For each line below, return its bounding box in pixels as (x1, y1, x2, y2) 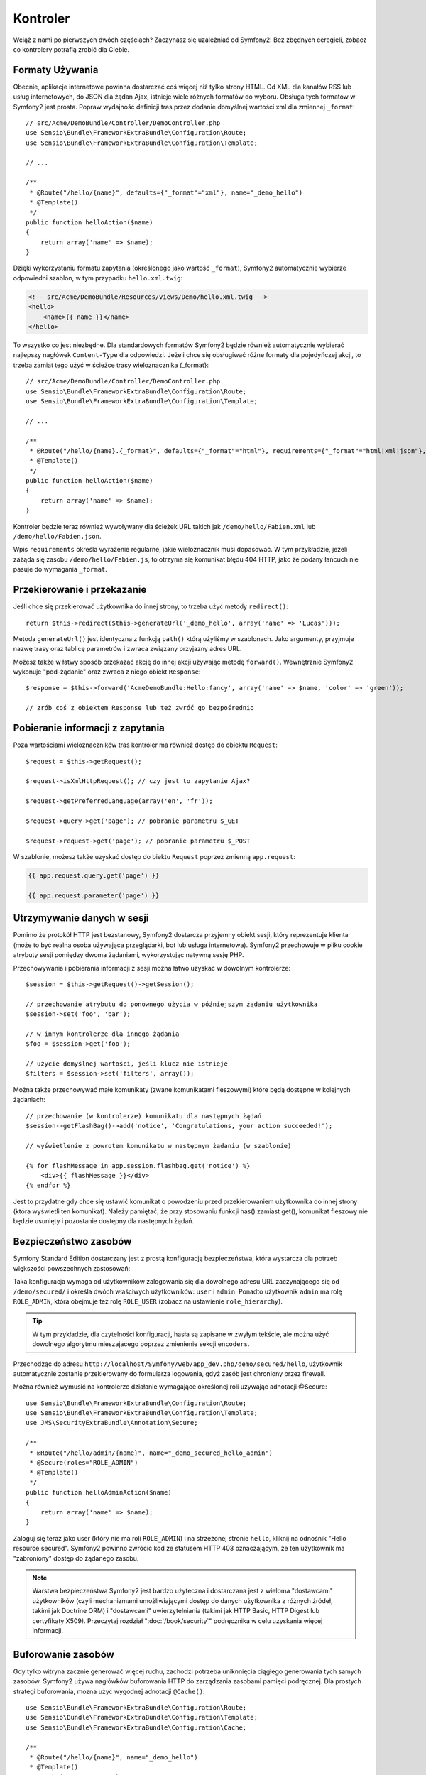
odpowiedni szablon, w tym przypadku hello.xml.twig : (13, 273, 183, 282)
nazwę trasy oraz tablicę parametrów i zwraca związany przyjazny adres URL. (13, 645, 242, 653)
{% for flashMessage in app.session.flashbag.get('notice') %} (26, 1162, 251, 1169)
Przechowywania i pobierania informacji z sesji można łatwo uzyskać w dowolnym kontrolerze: (13, 963, 291, 972)
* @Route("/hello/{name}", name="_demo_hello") (29, 1753, 198, 1761)
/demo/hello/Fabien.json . (13, 532, 102, 541)
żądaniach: (13, 1096, 45, 1104)
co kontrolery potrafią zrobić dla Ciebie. (13, 45, 130, 53)
